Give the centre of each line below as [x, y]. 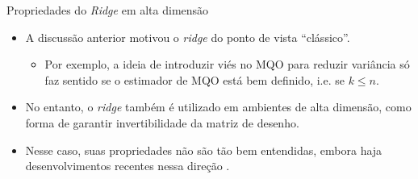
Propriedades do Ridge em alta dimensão [108, 10]
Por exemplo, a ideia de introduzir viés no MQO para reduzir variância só [227, 64]
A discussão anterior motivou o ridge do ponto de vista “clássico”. [188, 37]
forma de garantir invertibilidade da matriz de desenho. [162, 122]
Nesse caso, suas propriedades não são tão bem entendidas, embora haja [204, 150]
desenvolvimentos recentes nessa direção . [127, 166]
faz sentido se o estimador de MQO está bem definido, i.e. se [194, 79]
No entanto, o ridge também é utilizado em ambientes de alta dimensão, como [218, 107]
